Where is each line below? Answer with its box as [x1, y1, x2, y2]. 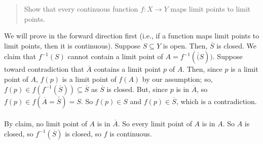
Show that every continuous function [24, 4, 138, 14]
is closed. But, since [106, 83, 168, 94]
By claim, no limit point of [4, 118, 87, 129]
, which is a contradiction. [176, 95, 257, 106]
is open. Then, [163, 40, 208, 51]
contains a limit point [94, 64, 161, 74]
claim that [4, 51, 36, 62]
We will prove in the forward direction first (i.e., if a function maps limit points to [4, 30, 259, 41]
